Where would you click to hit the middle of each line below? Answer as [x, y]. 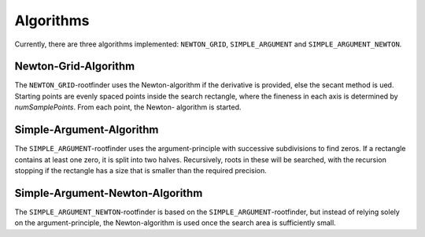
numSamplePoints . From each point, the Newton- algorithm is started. [128, 107]
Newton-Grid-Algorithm [75, 67]
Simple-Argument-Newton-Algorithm [109, 193]
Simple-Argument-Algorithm [87, 130]
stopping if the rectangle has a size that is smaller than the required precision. [141, 170]
